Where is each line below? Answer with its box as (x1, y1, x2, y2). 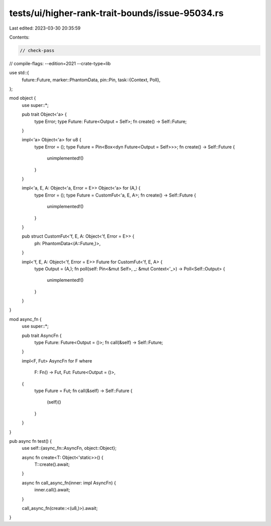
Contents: (9, 34, 30, 40)
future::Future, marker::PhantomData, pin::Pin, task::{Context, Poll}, (22, 77, 161, 83)
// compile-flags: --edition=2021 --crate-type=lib (9, 60, 111, 66)
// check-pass (20, 48, 55, 53)
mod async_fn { (9, 316, 42, 322)
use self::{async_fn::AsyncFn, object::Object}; (22, 445, 117, 451)
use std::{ (9, 70, 30, 76)
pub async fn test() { (9, 438, 52, 444)
